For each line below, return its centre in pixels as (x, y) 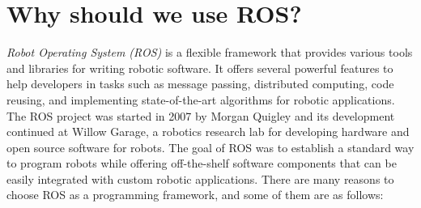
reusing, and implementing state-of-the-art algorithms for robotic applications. (201, 99)
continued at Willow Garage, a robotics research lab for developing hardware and (208, 132)
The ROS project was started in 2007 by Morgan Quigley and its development (201, 115)
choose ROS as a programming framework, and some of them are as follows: (195, 195)
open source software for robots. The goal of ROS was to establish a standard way (210, 147)
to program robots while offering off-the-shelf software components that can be (202, 163)
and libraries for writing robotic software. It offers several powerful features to (200, 68)
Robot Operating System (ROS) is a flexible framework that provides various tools (210, 52)
